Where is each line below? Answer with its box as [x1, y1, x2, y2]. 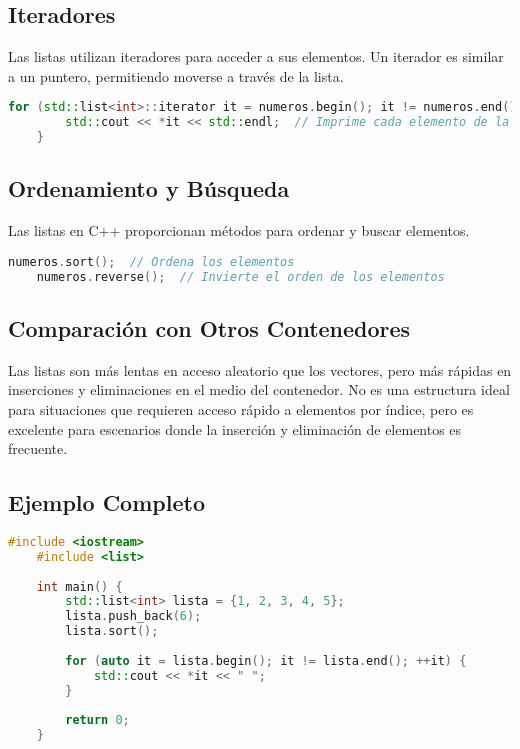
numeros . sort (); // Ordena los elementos [8, 254, 295, 269]
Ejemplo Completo [8, 487, 205, 518]
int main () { [36, 579, 123, 594]
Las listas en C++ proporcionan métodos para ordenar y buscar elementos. [8, 220, 470, 241]
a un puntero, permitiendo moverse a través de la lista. [8, 65, 344, 86]
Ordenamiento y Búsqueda [8, 173, 290, 204]
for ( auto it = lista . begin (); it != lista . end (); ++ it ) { [65, 653, 467, 668]
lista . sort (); [65, 624, 159, 639]
